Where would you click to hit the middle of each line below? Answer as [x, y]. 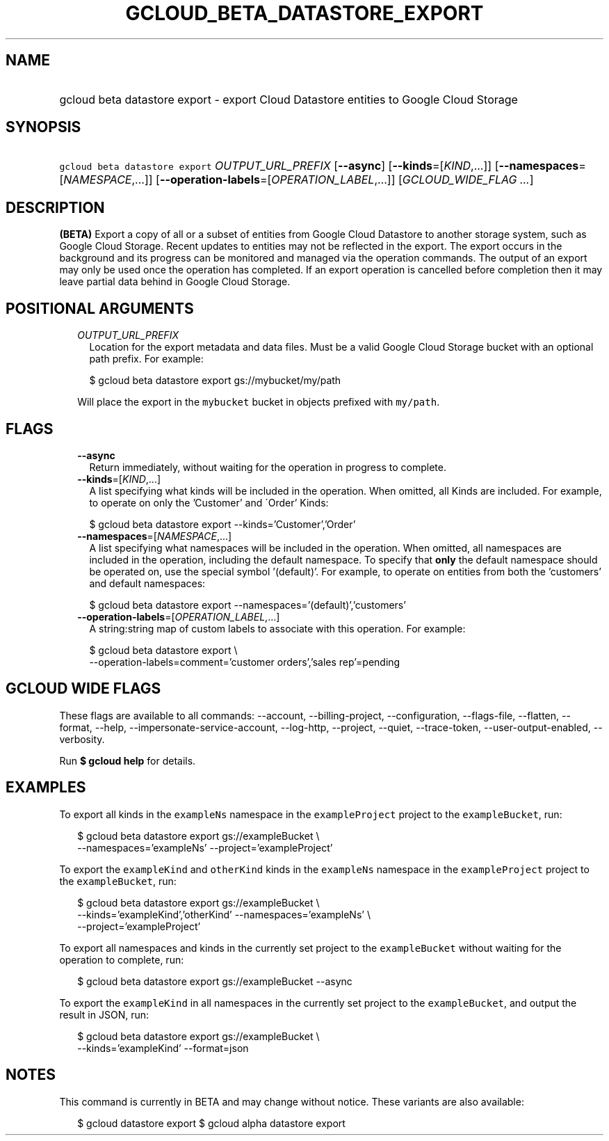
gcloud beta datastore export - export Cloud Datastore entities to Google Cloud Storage [289, 99]
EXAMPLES [46, 788]
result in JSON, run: [104, 1014]
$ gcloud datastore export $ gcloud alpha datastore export [211, 1123]
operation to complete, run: [122, 959]
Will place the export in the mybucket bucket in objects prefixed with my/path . [259, 402]
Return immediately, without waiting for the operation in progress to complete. [268, 467]
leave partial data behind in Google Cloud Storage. [175, 282]
